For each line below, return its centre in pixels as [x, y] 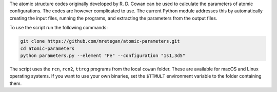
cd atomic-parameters [47, 48]
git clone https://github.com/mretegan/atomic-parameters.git [100, 41]
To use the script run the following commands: [58, 28]
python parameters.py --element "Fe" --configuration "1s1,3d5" [103, 56]
